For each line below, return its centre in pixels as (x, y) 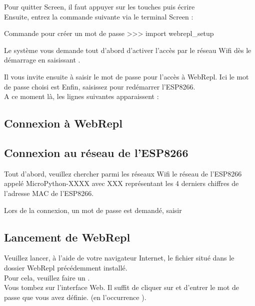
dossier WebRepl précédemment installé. (66, 267)
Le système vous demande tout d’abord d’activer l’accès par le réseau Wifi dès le (128, 50)
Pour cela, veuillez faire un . (47, 277)
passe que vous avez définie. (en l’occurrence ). (75, 297)
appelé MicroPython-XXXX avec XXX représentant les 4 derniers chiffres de (121, 183)
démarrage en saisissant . (42, 60)
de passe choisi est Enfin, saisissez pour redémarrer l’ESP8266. (100, 86)
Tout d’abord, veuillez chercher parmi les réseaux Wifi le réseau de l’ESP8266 (123, 173)
